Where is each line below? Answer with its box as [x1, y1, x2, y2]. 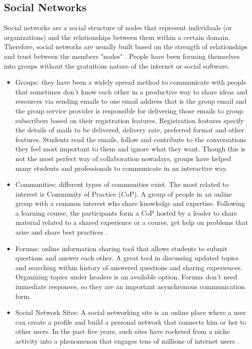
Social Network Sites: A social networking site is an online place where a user [15, 307, 246, 317]
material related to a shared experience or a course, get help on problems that [15, 217, 248, 227]
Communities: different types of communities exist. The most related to [15, 179, 229, 189]
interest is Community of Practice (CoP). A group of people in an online [15, 188, 232, 199]
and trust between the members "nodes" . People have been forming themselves [4, 51, 240, 61]
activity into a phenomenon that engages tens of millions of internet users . [15, 336, 239, 346]
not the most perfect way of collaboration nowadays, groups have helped [15, 153, 232, 163]
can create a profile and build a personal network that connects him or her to [15, 316, 246, 327]
